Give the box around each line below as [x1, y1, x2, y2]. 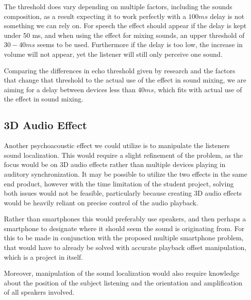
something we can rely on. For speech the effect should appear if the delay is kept [4, 20, 247, 31]
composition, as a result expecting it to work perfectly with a [4, 11, 186, 21]
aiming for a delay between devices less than [4, 84, 136, 94]
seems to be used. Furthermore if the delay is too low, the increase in [37, 39, 243, 50]
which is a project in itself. [4, 251, 83, 262]
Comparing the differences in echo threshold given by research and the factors [4, 65, 235, 75]
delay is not [210, 11, 245, 21]
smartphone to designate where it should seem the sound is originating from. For [4, 223, 245, 233]
